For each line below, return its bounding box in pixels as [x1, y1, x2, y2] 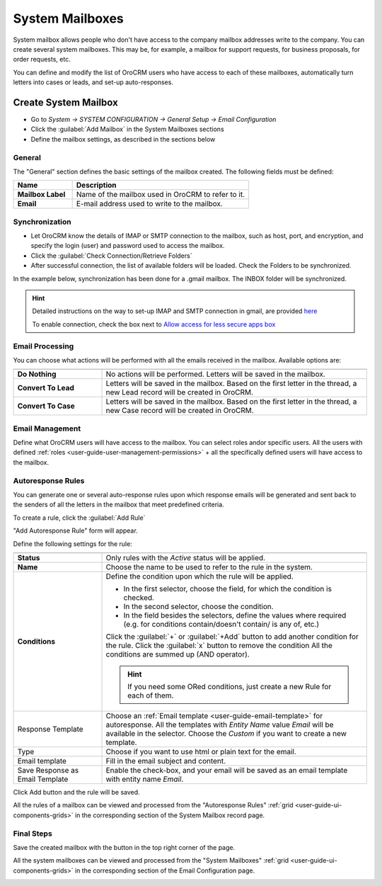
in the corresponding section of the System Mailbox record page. [74, 811, 265, 819]
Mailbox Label [17, 190, 66, 200]
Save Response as [17, 765, 79, 775]
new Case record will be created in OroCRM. [105, 406, 254, 416]
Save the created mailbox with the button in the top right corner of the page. [13, 843, 236, 851]
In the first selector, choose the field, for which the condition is [123, 584, 332, 593]
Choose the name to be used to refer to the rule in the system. [105, 562, 313, 572]
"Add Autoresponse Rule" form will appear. [13, 526, 138, 535]
